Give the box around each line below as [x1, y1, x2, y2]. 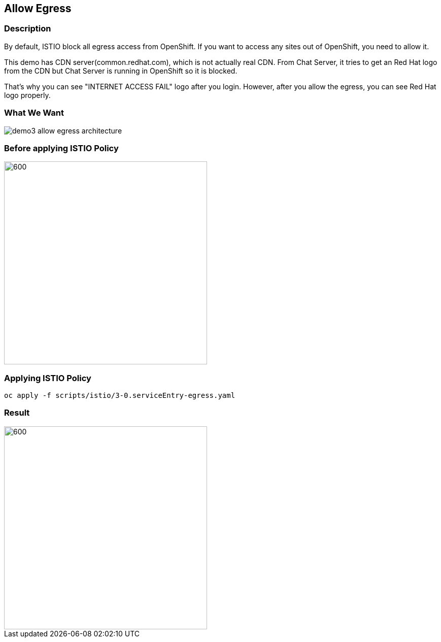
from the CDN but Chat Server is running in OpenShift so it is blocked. [4, 66, 238, 75]
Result [4, 408, 30, 418]
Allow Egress [4, 2, 72, 15]
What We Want [4, 108, 64, 118]
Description [4, 23, 51, 34]
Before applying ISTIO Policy [4, 143, 119, 153]
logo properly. [4, 90, 51, 99]
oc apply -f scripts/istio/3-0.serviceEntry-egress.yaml [4, 391, 235, 400]
